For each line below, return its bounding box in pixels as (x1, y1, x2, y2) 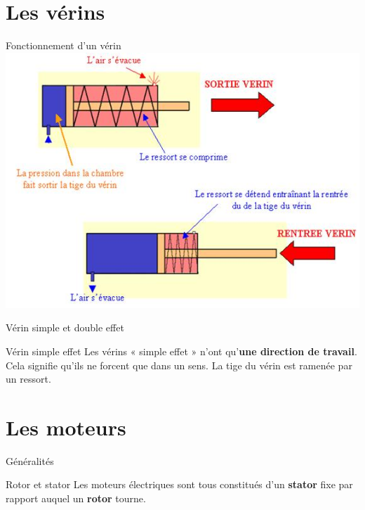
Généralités (6, 453, 54, 468)
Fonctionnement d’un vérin (6, 38, 121, 53)
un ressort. (6, 371, 51, 386)
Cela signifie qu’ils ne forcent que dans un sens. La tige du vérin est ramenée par (6, 357, 352, 372)
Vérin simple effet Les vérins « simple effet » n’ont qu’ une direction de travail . (6, 343, 357, 358)
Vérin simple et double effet (6, 320, 124, 335)
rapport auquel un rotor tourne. (6, 491, 146, 506)
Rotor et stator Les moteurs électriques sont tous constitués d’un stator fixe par (6, 477, 353, 492)
